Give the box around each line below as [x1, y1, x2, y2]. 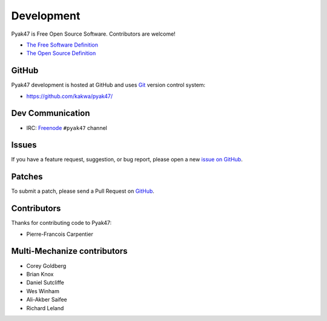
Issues [11, 140, 37, 151]
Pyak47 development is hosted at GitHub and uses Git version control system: [11, 82, 206, 89]
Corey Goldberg [26, 262, 67, 269]
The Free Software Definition [26, 41, 99, 48]
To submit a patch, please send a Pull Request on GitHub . [11, 187, 154, 195]
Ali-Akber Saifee [26, 296, 68, 303]
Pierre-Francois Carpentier [26, 230, 93, 238]
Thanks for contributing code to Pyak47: [11, 219, 112, 227]
